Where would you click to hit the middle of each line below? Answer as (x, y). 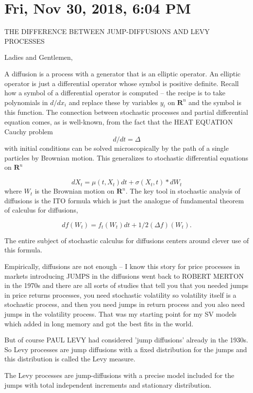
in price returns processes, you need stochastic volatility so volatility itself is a (120, 295)
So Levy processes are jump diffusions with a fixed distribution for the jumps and (126, 349)
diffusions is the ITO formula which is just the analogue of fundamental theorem (124, 200)
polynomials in (26, 102)
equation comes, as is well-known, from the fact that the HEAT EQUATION (119, 122)
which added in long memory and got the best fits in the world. (99, 323)
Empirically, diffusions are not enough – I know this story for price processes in (122, 266)
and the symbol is (215, 102)
